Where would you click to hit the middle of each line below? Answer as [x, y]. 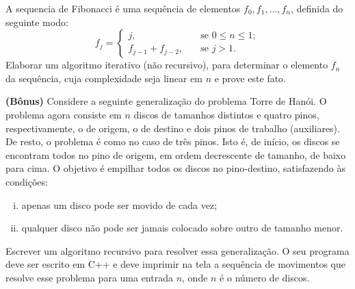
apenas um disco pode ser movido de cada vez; [119, 204]
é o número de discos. [265, 277]
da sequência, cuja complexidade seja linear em [104, 78]
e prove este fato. [250, 78]
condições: [27, 181]
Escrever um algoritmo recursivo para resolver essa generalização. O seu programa [177, 250]
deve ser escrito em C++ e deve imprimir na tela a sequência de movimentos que [175, 264]
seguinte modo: [37, 22]
